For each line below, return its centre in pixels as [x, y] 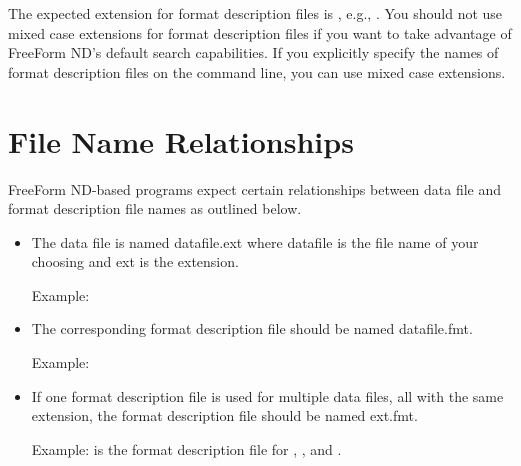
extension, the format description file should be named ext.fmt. [224, 415]
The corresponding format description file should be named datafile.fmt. [252, 328]
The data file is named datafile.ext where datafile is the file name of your [255, 241]
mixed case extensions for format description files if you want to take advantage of [260, 32]
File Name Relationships [181, 140]
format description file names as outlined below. [155, 208]
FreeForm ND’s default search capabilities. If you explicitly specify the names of [253, 52]
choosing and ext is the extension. [135, 261]
